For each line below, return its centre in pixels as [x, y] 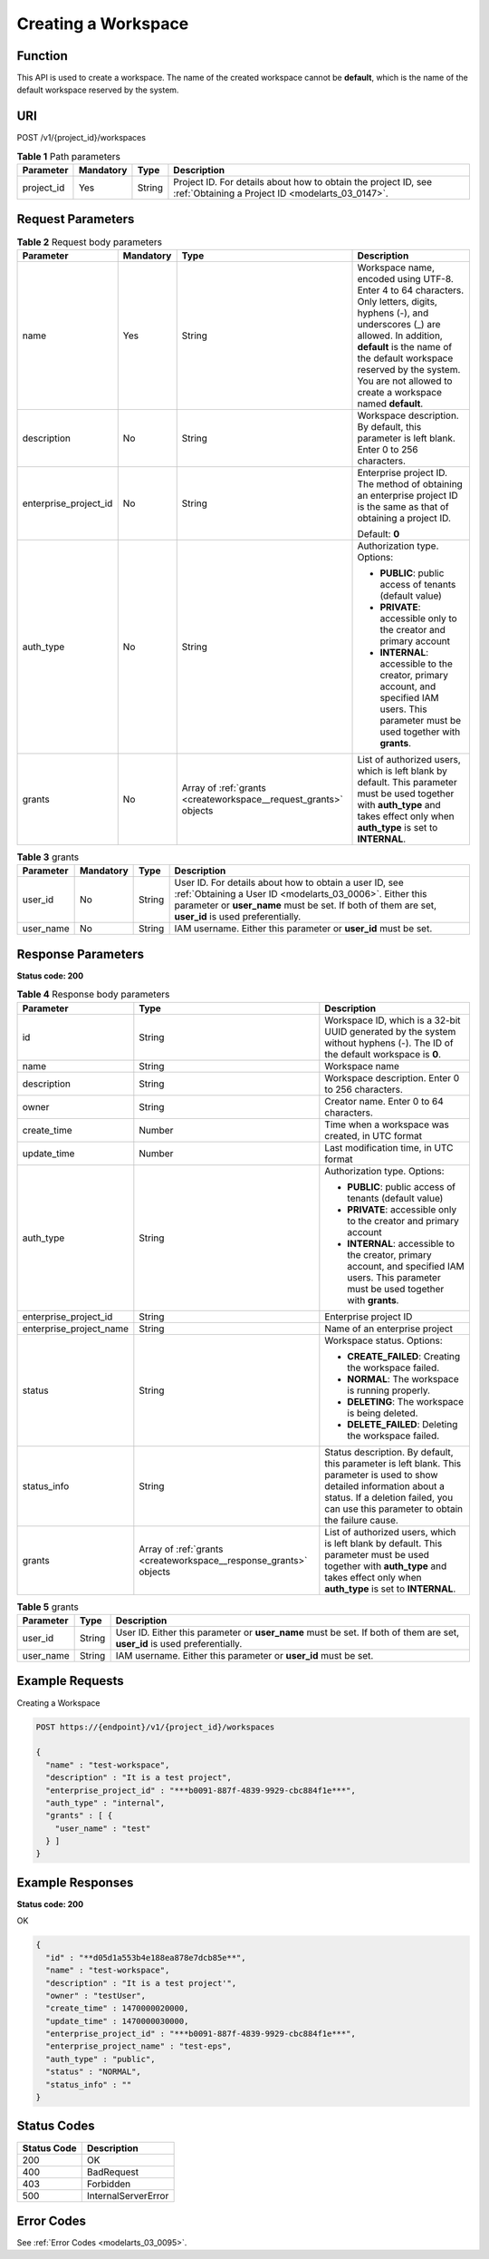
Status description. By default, [389, 1452]
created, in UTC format [374, 1135]
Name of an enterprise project [388, 1329]
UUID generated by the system [390, 1031]
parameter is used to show [381, 1475]
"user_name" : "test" [103, 1828]
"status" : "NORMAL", [94, 2072]
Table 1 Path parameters [69, 156]
